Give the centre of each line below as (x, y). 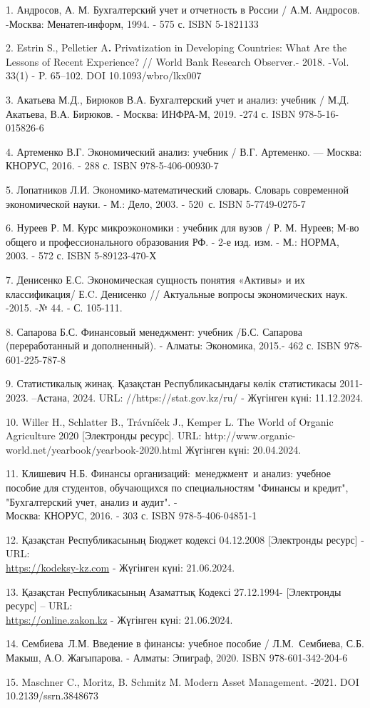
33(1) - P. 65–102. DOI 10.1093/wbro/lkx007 (104, 75)
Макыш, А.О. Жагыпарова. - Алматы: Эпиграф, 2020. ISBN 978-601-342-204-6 (177, 657)
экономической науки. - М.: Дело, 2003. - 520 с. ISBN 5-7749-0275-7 (156, 203)
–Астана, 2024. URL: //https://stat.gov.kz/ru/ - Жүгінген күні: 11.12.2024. (197, 398)
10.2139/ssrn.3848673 (52, 695)
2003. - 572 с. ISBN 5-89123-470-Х (81, 255)
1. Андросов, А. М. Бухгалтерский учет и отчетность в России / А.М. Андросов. (183, 9)
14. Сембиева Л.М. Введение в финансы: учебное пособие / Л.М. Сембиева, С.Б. (185, 643)
